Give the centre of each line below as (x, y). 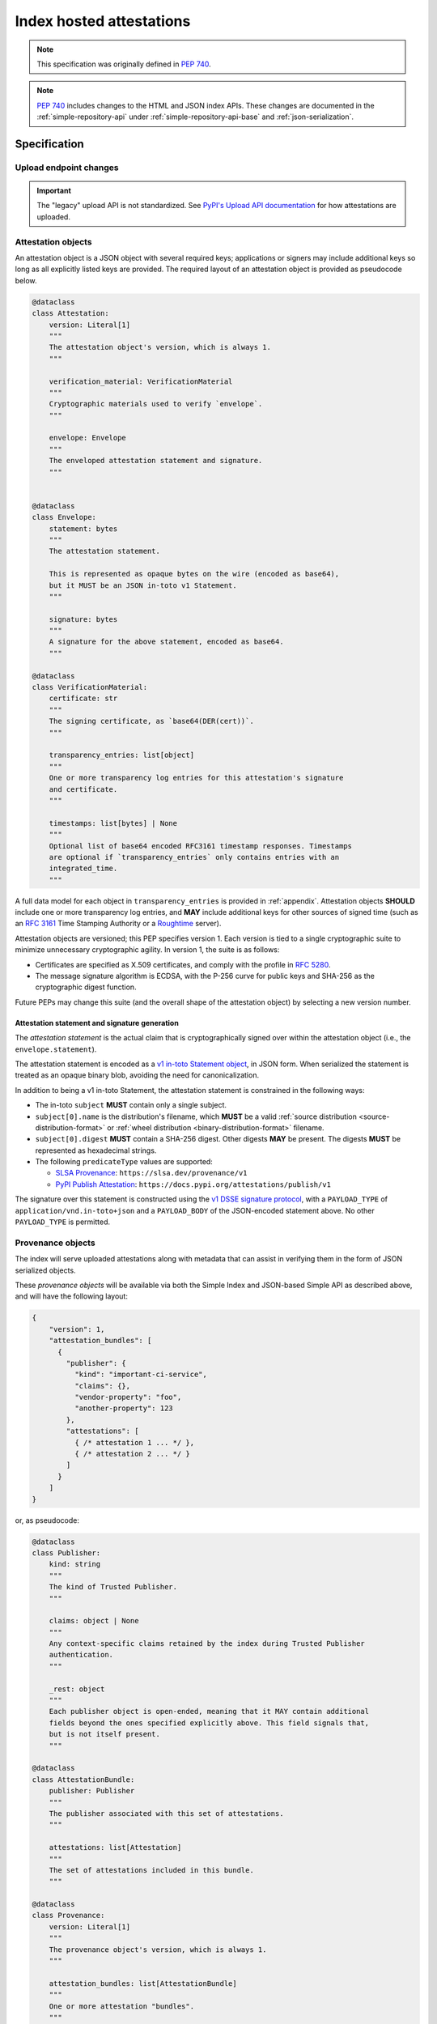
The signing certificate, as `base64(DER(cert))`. (151, 721)
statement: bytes (83, 529)
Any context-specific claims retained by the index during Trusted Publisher (207, 1644)
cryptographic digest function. (86, 987)
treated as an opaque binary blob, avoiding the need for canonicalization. (137, 1075)
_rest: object (77, 1689)
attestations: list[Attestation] (115, 1848)
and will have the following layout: (72, 1296)
